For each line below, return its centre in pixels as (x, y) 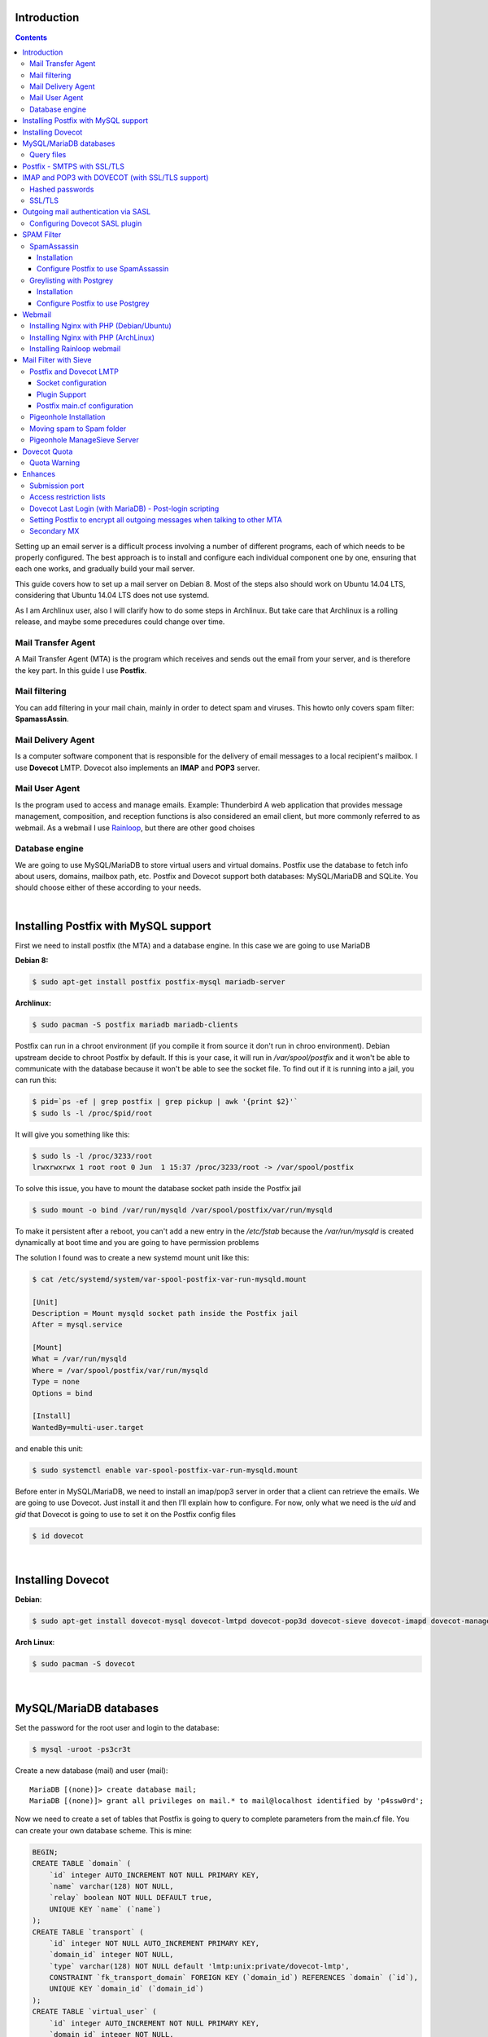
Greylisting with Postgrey (72, 280)
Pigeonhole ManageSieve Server (84, 440)
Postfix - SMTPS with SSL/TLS (74, 166)
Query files (48, 155)
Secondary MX (54, 531)
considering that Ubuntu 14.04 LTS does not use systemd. (112, 596)
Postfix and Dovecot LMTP (74, 372)
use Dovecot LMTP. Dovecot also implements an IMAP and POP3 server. (137, 768)
